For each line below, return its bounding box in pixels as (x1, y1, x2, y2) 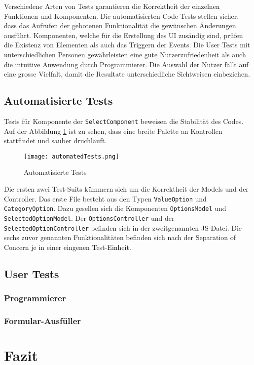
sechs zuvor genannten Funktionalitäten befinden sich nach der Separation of (4, 232, 236, 243)
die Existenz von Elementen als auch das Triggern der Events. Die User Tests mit (4, 40, 251, 50)
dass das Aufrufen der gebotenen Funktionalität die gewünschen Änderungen (4, 20, 236, 31)
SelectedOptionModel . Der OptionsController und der (4, 212, 175, 223)
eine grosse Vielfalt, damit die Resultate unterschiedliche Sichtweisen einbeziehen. (4, 69, 250, 79)
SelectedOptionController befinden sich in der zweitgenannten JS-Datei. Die (4, 222, 242, 233)
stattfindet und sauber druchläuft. (4, 135, 107, 146)
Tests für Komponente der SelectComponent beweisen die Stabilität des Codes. (4, 116, 244, 126)
